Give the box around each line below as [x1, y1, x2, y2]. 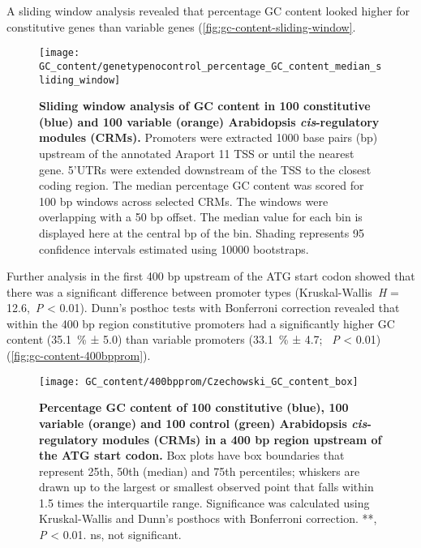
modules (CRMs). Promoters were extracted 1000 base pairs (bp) [39, 129, 378, 146]
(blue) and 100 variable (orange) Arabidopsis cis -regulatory [39, 113, 380, 130]
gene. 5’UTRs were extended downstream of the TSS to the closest [39, 161, 372, 178]
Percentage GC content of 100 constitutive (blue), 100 [39, 399, 349, 416]
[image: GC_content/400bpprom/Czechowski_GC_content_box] [39, 375, 359, 387]
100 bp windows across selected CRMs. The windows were [39, 192, 329, 209]
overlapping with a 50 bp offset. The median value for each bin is [39, 208, 363, 225]
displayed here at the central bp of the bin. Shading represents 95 [39, 224, 364, 241]
